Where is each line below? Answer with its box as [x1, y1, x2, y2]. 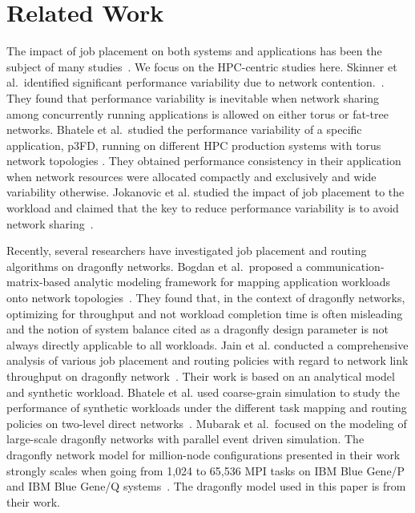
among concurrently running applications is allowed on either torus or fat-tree [6, 105, 389, 122]
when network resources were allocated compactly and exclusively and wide [6, 168, 377, 184]
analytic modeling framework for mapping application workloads [74, 273, 391, 290]
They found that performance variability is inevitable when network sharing [6, 89, 380, 106]
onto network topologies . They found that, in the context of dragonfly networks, [6, 289, 405, 306]
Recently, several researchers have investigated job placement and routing [6, 242, 367, 259]
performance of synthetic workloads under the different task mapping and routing [6, 399, 407, 416]
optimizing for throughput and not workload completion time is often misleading [6, 305, 403, 321]
